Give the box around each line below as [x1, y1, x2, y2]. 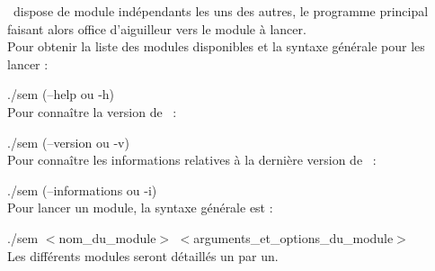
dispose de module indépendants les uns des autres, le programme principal [13, 2, 429, 20]
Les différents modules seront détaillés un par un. [7, 246, 279, 265]
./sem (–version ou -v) [7, 132, 129, 151]
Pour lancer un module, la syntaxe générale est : [7, 198, 273, 217]
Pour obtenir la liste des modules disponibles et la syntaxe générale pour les [7, 37, 425, 56]
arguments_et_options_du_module [193, 228, 394, 247]
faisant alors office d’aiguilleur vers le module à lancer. [7, 19, 306, 38]
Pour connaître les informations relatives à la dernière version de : [7, 150, 377, 169]
